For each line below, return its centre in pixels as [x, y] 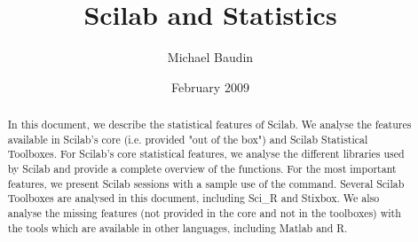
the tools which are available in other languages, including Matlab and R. [177, 227]
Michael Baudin [210, 57]
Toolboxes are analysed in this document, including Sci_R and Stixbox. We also [193, 198]
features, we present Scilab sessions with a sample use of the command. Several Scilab [206, 183]
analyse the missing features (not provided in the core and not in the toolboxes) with [204, 213]
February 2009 [210, 86]
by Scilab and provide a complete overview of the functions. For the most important [202, 169]
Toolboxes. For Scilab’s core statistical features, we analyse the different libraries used [206, 154]
